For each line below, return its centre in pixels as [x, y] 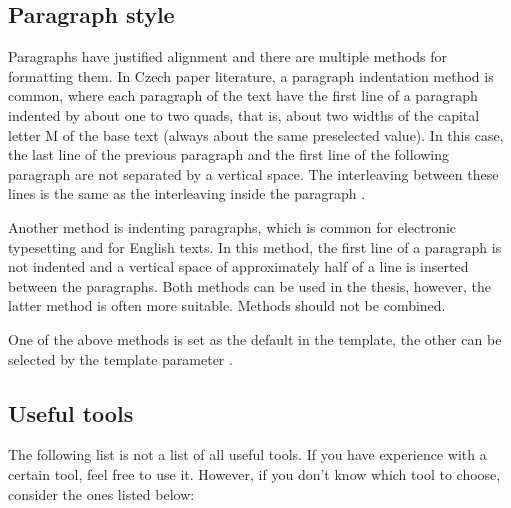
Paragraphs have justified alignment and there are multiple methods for [227, 56]
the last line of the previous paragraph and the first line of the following [229, 154]
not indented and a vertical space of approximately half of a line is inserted [238, 266]
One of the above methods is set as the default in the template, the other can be [255, 338]
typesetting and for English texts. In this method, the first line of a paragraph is [255, 246]
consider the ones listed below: [101, 493]
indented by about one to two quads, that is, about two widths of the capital [244, 114]
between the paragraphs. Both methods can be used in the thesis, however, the [249, 285]
